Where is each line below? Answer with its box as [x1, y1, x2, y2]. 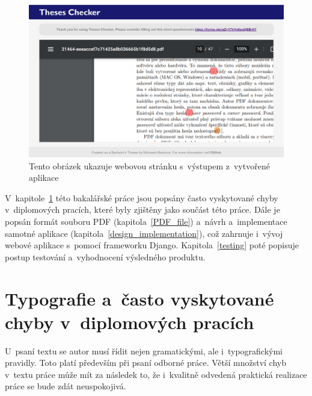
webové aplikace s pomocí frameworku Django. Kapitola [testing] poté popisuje [5, 239, 299, 251]
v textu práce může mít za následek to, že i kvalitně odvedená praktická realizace [5, 368, 307, 380]
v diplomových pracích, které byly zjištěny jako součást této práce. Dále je [5, 203, 280, 216]
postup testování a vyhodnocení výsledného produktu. [5, 250, 206, 263]
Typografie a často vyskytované [5, 286, 274, 310]
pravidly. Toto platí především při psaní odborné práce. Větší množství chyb [5, 356, 286, 369]
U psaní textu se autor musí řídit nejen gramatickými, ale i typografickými [5, 344, 283, 357]
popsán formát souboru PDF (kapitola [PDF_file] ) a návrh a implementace [5, 215, 287, 227]
